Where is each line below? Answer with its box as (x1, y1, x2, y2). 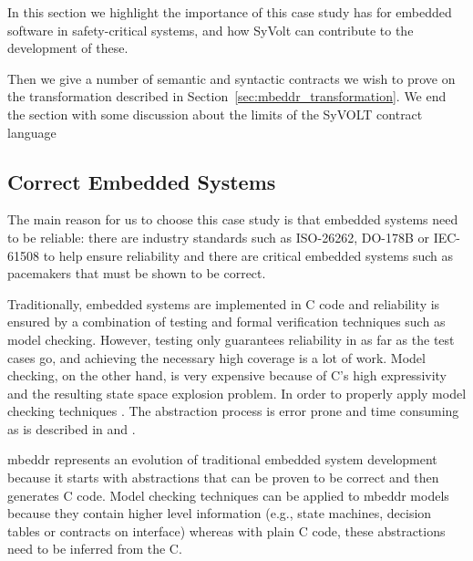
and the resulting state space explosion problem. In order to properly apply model (7, 383, 467, 402)
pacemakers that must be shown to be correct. (7, 264, 266, 283)
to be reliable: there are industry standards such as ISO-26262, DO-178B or (7, 227, 430, 246)
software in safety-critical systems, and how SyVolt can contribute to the (7, 20, 414, 39)
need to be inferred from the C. (7, 539, 182, 558)
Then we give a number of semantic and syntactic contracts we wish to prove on (7, 68, 456, 88)
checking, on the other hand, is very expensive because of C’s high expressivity (7, 366, 447, 385)
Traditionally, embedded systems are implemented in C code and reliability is (7, 294, 440, 313)
